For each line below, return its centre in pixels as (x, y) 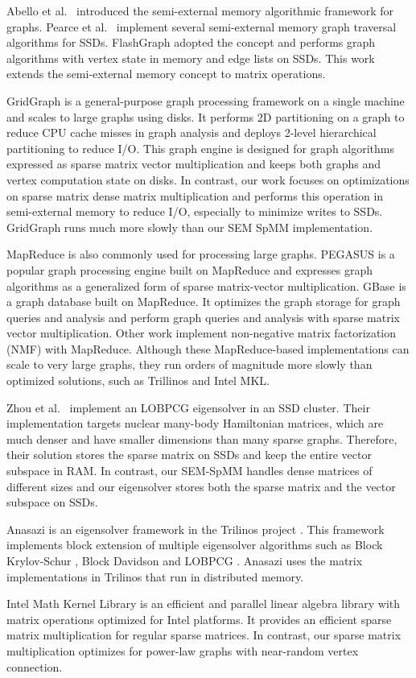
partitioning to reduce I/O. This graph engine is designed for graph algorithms (201, 148)
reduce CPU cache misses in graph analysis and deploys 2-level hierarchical (192, 132)
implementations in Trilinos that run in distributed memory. (155, 576)
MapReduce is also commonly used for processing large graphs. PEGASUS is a (201, 254)
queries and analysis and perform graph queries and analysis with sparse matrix (203, 317)
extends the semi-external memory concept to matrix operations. (166, 74)
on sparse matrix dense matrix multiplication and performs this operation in (195, 195)
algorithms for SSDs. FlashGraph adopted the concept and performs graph (191, 42)
